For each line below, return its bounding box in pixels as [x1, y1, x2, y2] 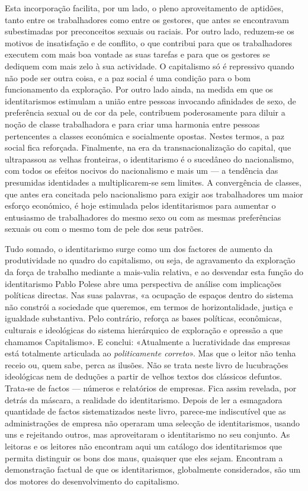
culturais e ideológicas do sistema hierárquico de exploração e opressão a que [5, 324, 283, 336]
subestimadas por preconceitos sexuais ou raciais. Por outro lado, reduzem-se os [5, 25, 294, 37]
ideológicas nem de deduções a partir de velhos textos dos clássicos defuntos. [5, 370, 283, 382]
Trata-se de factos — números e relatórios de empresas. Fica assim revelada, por [5, 382, 297, 394]
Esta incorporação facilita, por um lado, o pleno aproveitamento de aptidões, [5, 2, 284, 14]
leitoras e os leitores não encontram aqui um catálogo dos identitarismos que [5, 439, 283, 452]
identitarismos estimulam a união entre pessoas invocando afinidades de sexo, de [5, 94, 296, 107]
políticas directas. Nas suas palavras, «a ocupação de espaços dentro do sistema [5, 289, 293, 301]
